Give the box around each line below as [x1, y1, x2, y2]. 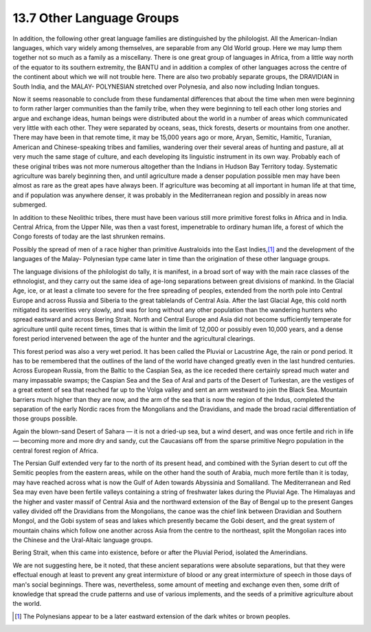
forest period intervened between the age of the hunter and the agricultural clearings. [12, 335, 256, 343]
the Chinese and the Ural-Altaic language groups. [12, 536, 153, 544]
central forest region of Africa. [12, 447, 99, 455]
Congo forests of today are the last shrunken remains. [12, 232, 166, 240]
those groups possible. [12, 414, 78, 422]
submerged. [12, 201, 47, 209]
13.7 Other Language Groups [12, 10, 179, 25]
